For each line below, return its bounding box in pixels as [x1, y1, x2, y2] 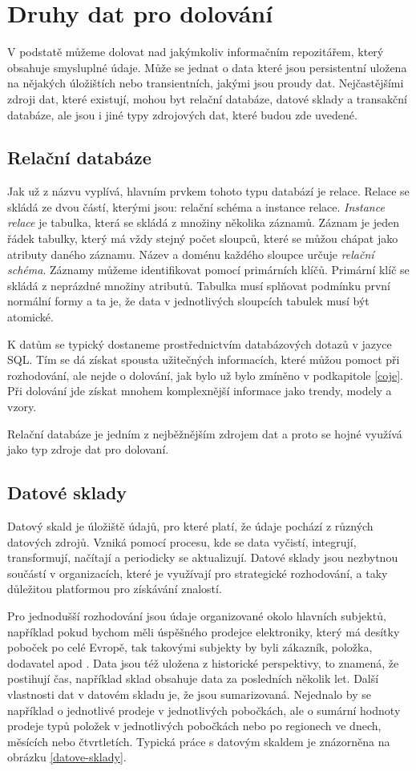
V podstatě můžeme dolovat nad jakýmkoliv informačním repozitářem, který [7, 43, 384, 60]
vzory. [7, 398, 37, 415]
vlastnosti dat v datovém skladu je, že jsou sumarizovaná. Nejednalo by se [7, 685, 371, 702]
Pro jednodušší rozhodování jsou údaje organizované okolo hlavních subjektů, [7, 607, 386, 624]
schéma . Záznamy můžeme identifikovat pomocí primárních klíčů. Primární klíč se [7, 261, 410, 278]
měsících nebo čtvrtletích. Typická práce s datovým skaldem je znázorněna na [7, 733, 390, 749]
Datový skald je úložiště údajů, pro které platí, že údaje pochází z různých [7, 518, 374, 534]
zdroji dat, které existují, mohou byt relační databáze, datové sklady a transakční [7, 90, 407, 107]
